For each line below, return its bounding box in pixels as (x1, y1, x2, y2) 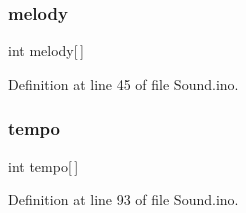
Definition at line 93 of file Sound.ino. (8, 189, 239, 210)
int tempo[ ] (8, 155, 79, 176)
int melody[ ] (8, 40, 84, 61)
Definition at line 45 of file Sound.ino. (8, 73, 239, 94)
